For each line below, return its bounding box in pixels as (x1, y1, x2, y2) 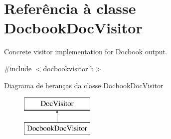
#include (4, 63, 32, 73)
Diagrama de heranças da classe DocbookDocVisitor (4, 80, 164, 90)
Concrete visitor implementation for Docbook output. (4, 46, 168, 57)
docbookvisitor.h (43, 63, 94, 73)
